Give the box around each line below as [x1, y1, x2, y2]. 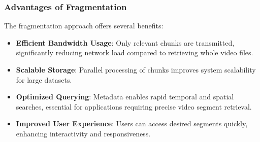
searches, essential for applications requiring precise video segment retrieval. [16, 101, 252, 112]
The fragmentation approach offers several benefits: [4, 20, 164, 31]
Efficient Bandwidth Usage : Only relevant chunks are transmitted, [16, 37, 235, 48]
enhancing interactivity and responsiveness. [16, 128, 151, 138]
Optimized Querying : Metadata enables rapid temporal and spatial [16, 91, 234, 102]
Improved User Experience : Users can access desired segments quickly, [16, 118, 248, 129]
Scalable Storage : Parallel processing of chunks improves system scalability [16, 64, 256, 75]
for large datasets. [16, 74, 72, 85]
